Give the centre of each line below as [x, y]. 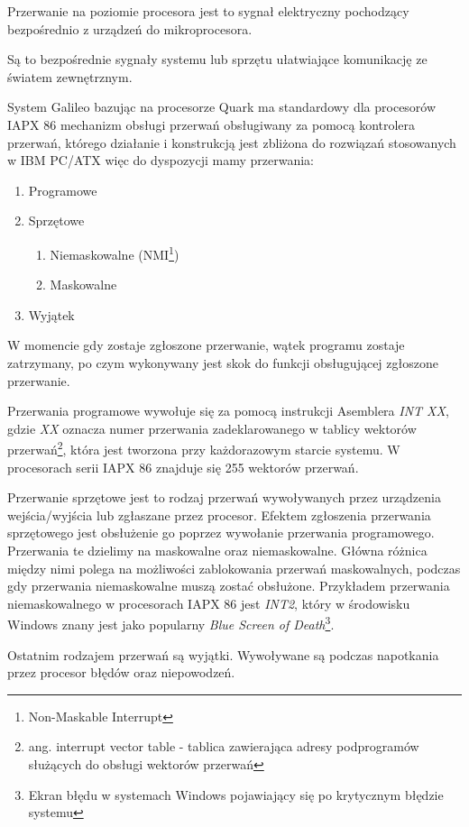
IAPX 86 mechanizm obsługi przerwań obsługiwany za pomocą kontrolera [212, 124]
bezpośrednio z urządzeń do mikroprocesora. [130, 28]
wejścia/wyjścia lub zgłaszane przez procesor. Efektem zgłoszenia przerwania [219, 515]
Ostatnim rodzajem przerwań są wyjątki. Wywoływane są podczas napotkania [223, 654]
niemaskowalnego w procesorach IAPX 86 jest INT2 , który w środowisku [209, 603]
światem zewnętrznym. [70, 76]
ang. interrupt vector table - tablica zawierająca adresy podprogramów [224, 746]
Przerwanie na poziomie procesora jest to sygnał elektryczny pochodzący [208, 11]
